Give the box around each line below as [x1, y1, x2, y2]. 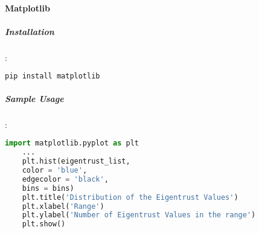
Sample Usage [5, 92, 64, 104]
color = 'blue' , [22, 166, 88, 174]
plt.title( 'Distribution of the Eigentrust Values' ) [22, 193, 238, 202]
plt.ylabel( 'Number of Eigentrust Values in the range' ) [22, 211, 256, 220]
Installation [5, 25, 54, 37]
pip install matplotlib [5, 72, 100, 81]
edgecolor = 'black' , [22, 174, 109, 184]
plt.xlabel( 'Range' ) [22, 202, 104, 211]
